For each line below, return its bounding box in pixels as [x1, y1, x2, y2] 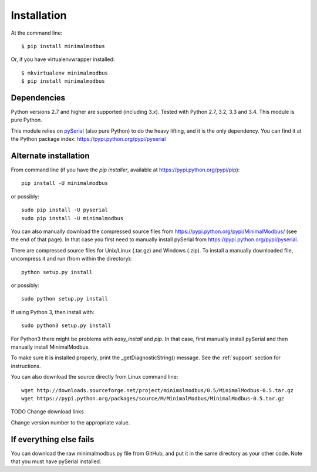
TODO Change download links [11, 408, 85, 415]
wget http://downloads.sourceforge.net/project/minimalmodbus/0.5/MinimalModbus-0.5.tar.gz [21, 387, 294, 393]
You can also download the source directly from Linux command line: [11, 373, 178, 380]
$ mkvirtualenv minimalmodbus [21, 69, 109, 76]
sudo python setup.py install [21, 295, 109, 302]
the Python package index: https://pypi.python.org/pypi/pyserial [11, 136, 166, 143]
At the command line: [11, 29, 63, 36]
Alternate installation [11, 151, 90, 161]
